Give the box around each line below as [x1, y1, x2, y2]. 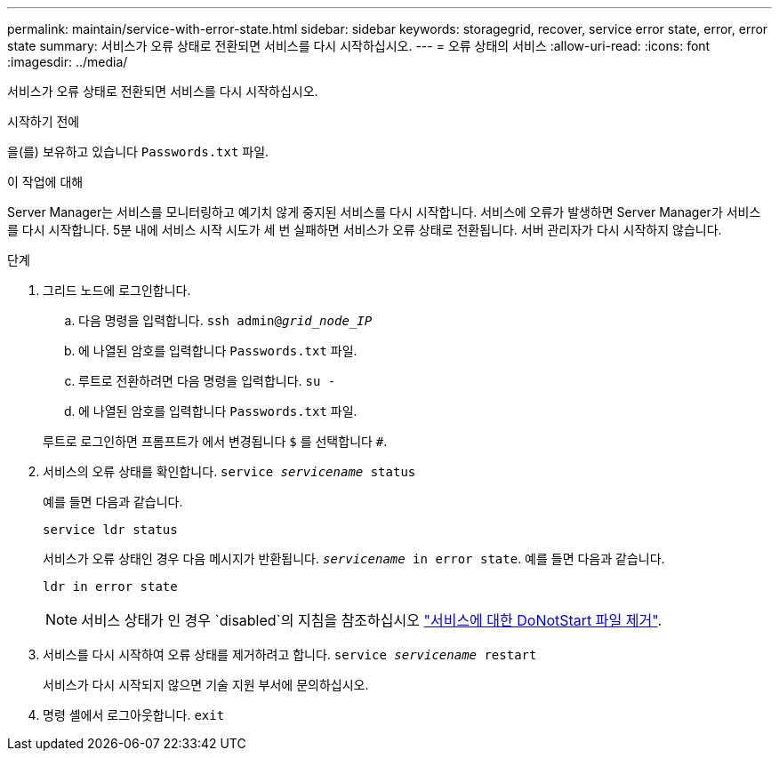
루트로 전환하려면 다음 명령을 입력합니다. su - [78, 373, 336, 388]
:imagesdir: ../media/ [7, 54, 128, 69]
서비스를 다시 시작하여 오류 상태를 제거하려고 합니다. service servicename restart [43, 647, 537, 662]
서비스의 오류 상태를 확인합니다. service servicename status [43, 464, 416, 479]
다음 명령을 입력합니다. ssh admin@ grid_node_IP [78, 313, 373, 328]
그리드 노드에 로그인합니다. [43, 283, 191, 298]
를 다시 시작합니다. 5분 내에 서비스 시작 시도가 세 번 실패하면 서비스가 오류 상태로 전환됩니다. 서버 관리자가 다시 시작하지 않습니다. [7, 222, 722, 237]
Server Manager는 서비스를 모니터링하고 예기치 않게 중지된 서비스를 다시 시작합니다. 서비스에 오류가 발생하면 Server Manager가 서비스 [7, 204, 761, 219]
